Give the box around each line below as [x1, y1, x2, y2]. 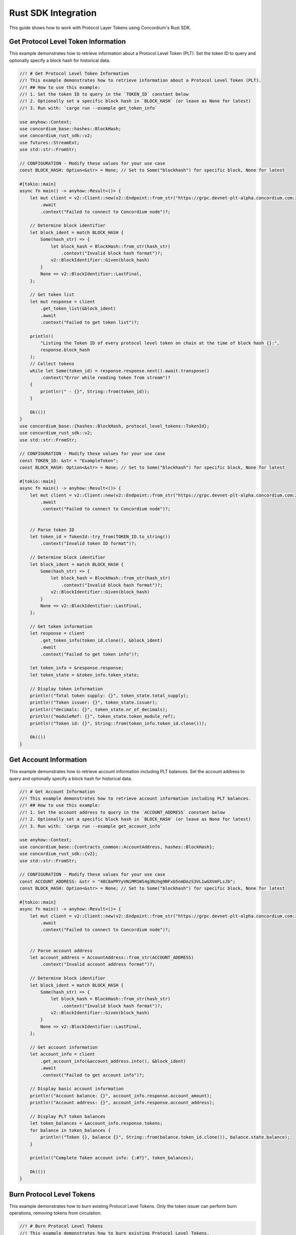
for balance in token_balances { [30, 1127, 111, 1133]
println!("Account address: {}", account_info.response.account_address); [30, 1100, 215, 1106]
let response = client [30, 630, 85, 636]
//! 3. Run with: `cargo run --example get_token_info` [19, 105, 158, 111]
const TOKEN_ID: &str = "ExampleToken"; [19, 457, 118, 463]
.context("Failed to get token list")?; [40, 319, 140, 325]
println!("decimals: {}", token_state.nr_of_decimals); [30, 706, 168, 712]
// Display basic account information [30, 1086, 124, 1092]
